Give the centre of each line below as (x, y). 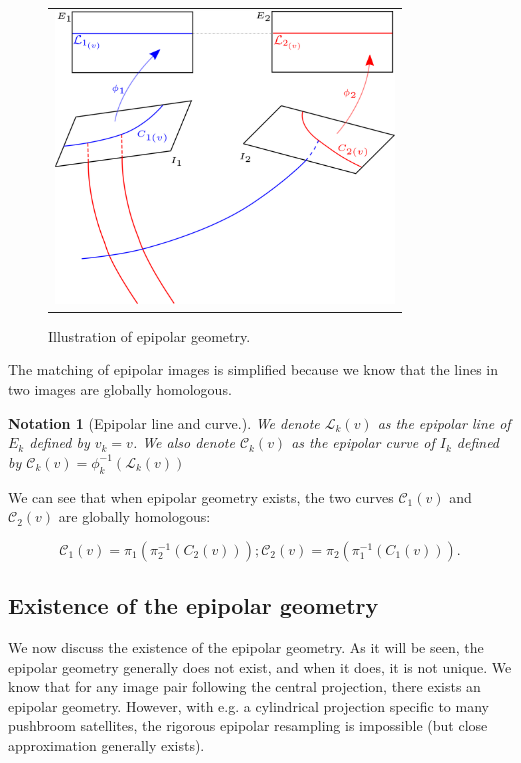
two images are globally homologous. (120, 389)
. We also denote (183, 442)
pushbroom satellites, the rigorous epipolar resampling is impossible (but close (248, 725)
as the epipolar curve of (363, 442)
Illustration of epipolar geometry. (149, 335)
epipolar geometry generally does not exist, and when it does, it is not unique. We (260, 666)
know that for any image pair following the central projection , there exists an (244, 686)
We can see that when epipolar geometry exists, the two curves (201, 496)
